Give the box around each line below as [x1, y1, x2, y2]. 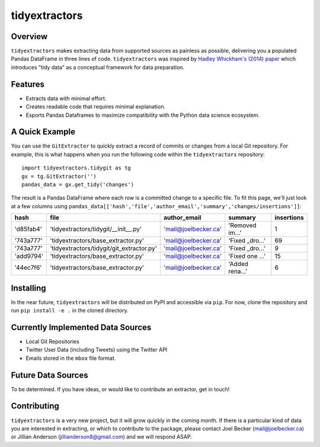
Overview [11, 31, 48, 41]
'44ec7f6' [14, 264, 42, 272]
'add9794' [14, 252, 44, 260]
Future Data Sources [11, 370, 88, 380]
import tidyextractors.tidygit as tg [21, 165, 132, 171]
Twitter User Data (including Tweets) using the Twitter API [25, 346, 168, 353]
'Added [228, 260, 249, 268]
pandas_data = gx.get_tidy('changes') [21, 181, 135, 188]
